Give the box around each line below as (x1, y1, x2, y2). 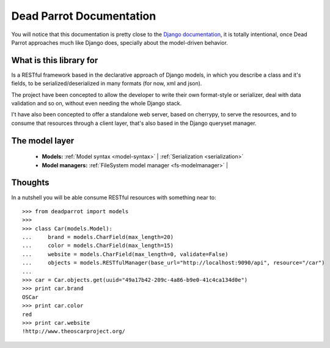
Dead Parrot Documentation (11, 9, 156, 23)
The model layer (11, 135, 75, 146)
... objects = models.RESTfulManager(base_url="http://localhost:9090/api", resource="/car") (22, 259, 325, 267)
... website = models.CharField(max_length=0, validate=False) (22, 251, 229, 257)
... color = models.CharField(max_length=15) (22, 242, 174, 249)
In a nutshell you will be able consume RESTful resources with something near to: (11, 194, 216, 201)
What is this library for (11, 55, 98, 66)
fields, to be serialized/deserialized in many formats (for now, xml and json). (11, 80, 202, 87)
